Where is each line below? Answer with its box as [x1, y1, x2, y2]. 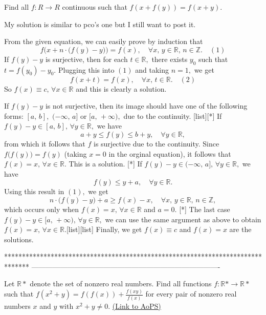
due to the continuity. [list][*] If [123, 110, 222, 121]
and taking [135, 64, 169, 75]
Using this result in [4, 186, 64, 197]
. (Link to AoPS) [108, 300, 161, 311]
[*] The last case [179, 203, 230, 214]
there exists [151, 53, 188, 64]
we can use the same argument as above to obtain [105, 214, 261, 224]
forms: [4, 110, 24, 121]
